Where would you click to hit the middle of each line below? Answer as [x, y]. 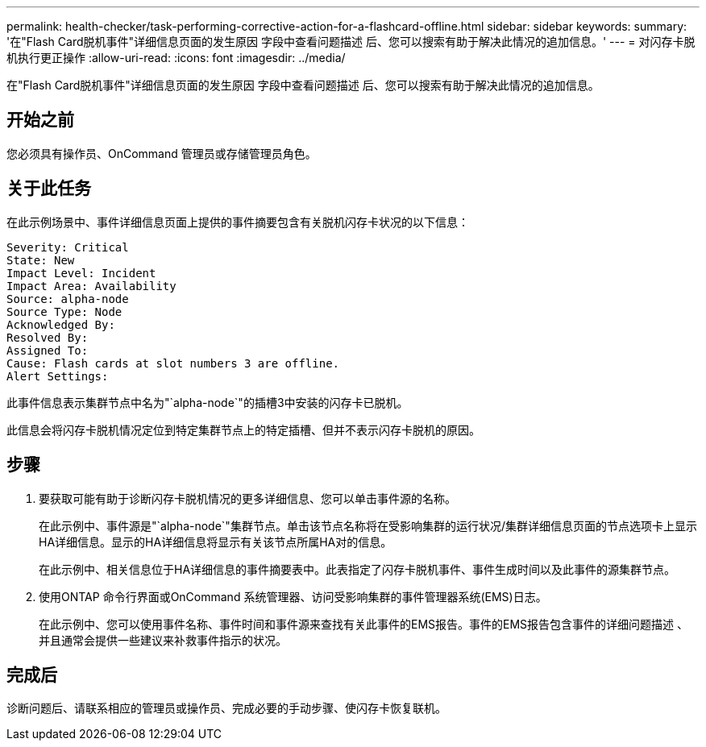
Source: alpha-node [68, 299]
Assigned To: [48, 350]
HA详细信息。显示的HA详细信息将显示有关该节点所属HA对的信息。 [216, 542]
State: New [41, 260]
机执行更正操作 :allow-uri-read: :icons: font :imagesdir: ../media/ [176, 58]
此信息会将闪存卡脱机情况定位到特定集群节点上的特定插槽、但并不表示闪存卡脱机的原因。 [243, 430]
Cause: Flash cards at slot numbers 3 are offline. [173, 363]
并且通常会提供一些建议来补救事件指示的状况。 [163, 640]
